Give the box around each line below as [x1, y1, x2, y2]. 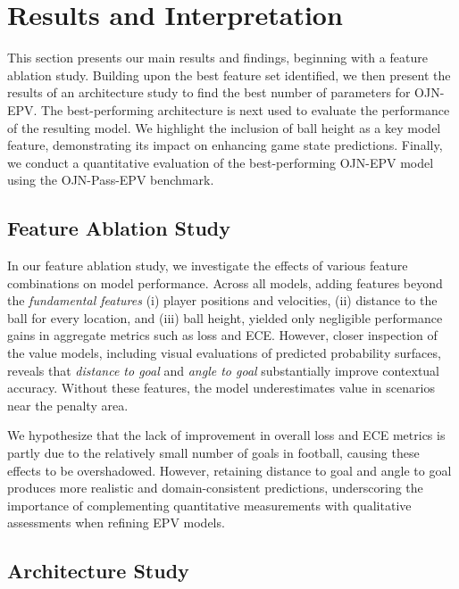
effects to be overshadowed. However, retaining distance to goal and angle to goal [7, 460, 452, 479]
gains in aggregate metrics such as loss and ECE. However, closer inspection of [7, 326, 438, 344]
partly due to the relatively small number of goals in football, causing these [7, 444, 420, 462]
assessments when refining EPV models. [7, 513, 225, 532]
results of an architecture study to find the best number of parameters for [7, 83, 411, 102]
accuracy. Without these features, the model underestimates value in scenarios [7, 378, 435, 397]
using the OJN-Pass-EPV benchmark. [7, 170, 214, 189]
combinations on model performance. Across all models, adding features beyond [7, 273, 443, 292]
